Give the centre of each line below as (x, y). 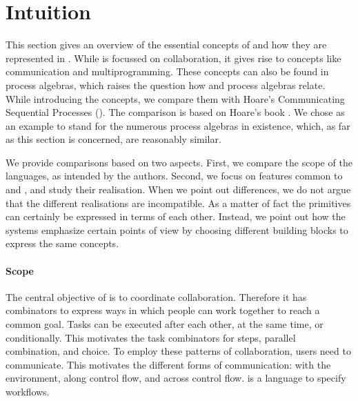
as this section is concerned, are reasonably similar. (113, 139)
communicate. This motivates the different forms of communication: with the (168, 364)
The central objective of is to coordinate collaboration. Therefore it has (156, 296)
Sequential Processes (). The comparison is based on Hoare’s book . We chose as (175, 112)
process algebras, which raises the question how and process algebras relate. (166, 85)
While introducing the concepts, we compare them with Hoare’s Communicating (175, 98)
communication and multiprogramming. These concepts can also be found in (167, 71)
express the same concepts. (62, 243)
